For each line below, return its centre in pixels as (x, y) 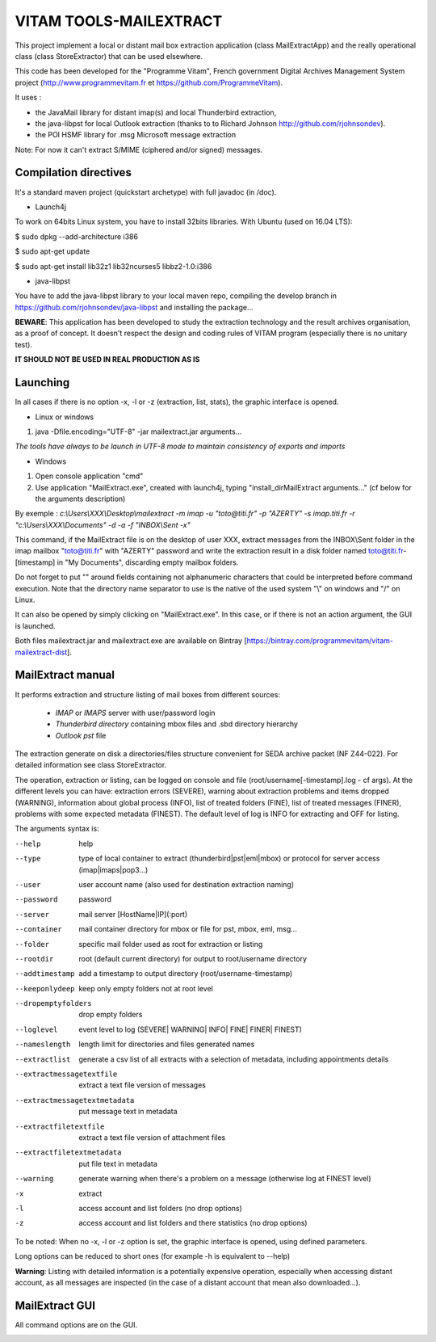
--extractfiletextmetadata (68, 1153)
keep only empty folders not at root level (146, 988)
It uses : (28, 98)
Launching (42, 383)
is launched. (35, 625)
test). (23, 344)
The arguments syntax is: (57, 829)
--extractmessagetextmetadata (75, 1100)
